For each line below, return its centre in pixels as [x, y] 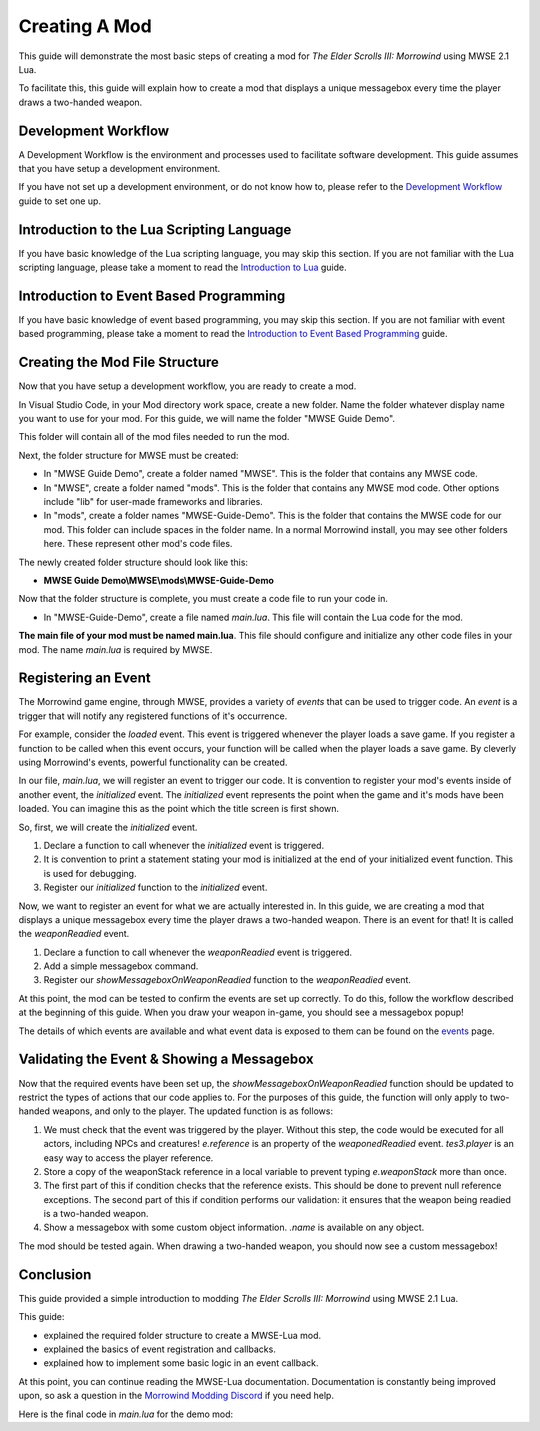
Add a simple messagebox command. [121, 966]
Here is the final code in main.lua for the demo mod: [126, 1414]
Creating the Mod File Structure [119, 362]
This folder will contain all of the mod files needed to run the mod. [154, 437]
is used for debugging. [90, 873]
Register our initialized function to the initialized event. [155, 887]
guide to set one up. [60, 201]
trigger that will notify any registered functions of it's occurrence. [153, 716]
